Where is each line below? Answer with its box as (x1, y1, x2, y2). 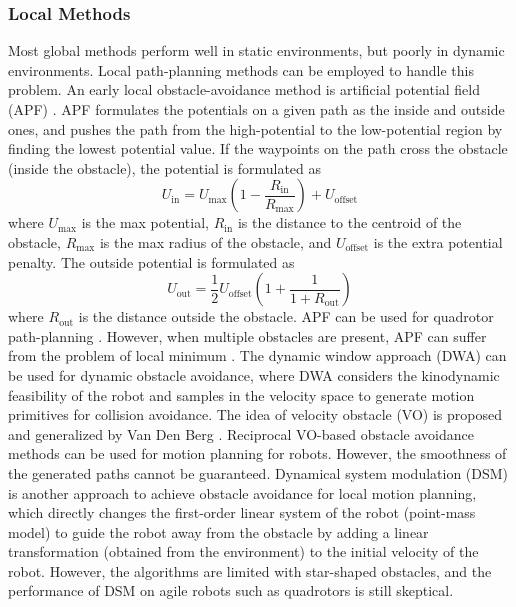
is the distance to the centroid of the (237, 212, 462, 233)
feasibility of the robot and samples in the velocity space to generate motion (8, 384, 475, 405)
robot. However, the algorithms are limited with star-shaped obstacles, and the (8, 560, 492, 581)
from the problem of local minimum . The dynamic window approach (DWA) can (8, 345, 507, 366)
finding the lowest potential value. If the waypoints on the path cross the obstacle (8, 138, 508, 159)
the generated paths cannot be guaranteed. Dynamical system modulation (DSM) (8, 462, 509, 483)
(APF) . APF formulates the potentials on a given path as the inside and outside (8, 99, 505, 119)
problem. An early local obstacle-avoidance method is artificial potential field (8, 79, 481, 100)
